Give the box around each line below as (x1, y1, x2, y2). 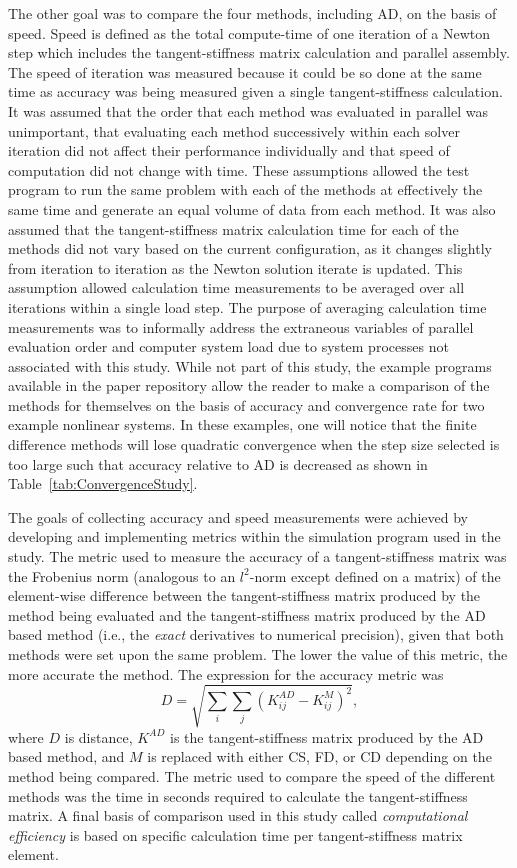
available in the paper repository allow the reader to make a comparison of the (8, 375, 490, 396)
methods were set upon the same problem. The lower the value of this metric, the (8, 644, 508, 664)
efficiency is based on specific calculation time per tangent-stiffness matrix (8, 824, 463, 845)
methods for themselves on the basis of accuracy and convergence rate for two (8, 394, 485, 415)
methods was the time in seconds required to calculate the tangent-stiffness (8, 785, 468, 806)
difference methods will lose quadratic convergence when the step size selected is (8, 434, 500, 455)
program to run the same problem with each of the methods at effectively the (8, 179, 483, 200)
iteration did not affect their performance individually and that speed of (8, 140, 450, 161)
